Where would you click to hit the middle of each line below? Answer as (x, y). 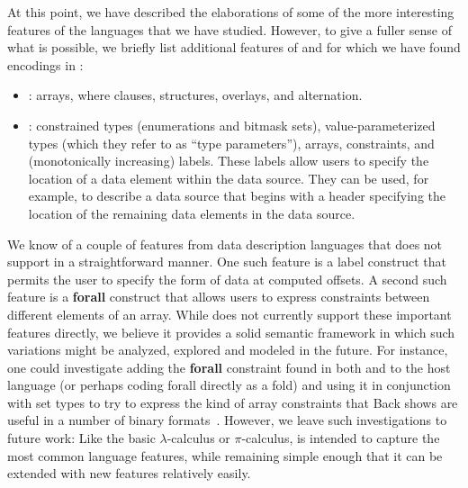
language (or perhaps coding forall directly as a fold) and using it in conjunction (229, 385)
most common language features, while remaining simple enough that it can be (225, 455)
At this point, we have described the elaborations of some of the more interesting (231, 12)
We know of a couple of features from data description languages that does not (225, 244)
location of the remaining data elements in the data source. (192, 213)
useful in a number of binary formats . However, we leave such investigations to (227, 420)
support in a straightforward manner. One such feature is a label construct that (227, 262)
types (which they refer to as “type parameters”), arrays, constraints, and (231, 143)
